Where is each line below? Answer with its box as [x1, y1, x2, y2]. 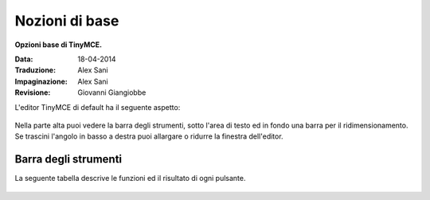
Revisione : [14, 88, 51, 97]
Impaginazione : [14, 76, 68, 86]
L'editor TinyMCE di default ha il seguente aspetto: [14, 102, 181, 112]
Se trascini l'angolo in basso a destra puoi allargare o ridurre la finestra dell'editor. [14, 131, 283, 141]
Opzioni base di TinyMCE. [14, 40, 103, 49]
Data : [14, 54, 33, 64]
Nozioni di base [14, 12, 119, 29]
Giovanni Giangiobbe [77, 88, 147, 97]
